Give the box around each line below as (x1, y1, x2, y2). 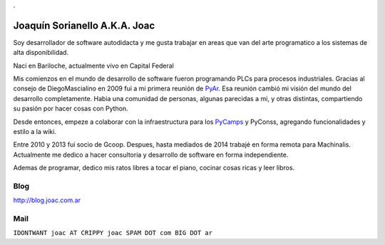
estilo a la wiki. (13, 127, 57, 136)
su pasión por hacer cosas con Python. (13, 104, 128, 113)
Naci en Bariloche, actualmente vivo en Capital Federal (13, 61, 174, 70)
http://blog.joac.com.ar (13, 196, 81, 204)
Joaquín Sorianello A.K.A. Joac (13, 19, 155, 31)
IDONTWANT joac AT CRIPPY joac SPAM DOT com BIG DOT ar (13, 229, 213, 237)
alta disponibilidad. (13, 48, 69, 57)
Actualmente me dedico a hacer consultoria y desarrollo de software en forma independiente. (13, 150, 289, 159)
